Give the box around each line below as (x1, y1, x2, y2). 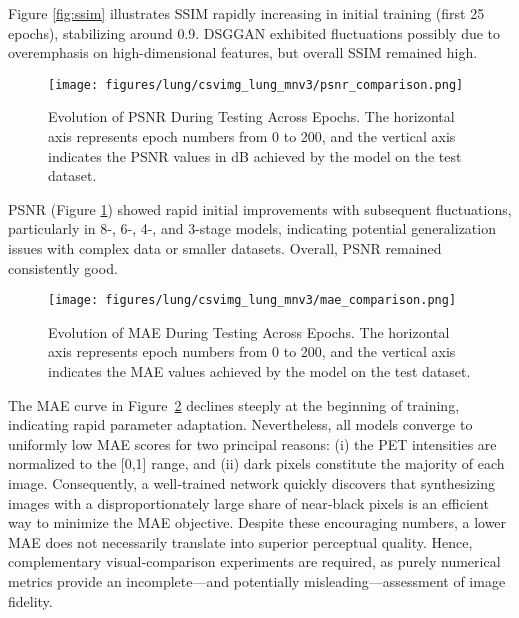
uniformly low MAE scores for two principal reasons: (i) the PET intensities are (8, 433, 497, 454)
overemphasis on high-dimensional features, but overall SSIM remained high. (8, 42, 478, 63)
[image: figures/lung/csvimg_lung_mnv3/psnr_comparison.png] (48, 77, 464, 92)
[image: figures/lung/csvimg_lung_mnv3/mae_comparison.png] (48, 293, 457, 308)
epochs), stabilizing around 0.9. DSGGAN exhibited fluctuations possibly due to (8, 22, 501, 43)
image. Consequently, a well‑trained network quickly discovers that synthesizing (8, 473, 495, 493)
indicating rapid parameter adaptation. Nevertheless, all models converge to (8, 414, 473, 435)
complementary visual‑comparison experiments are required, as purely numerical (8, 551, 501, 572)
